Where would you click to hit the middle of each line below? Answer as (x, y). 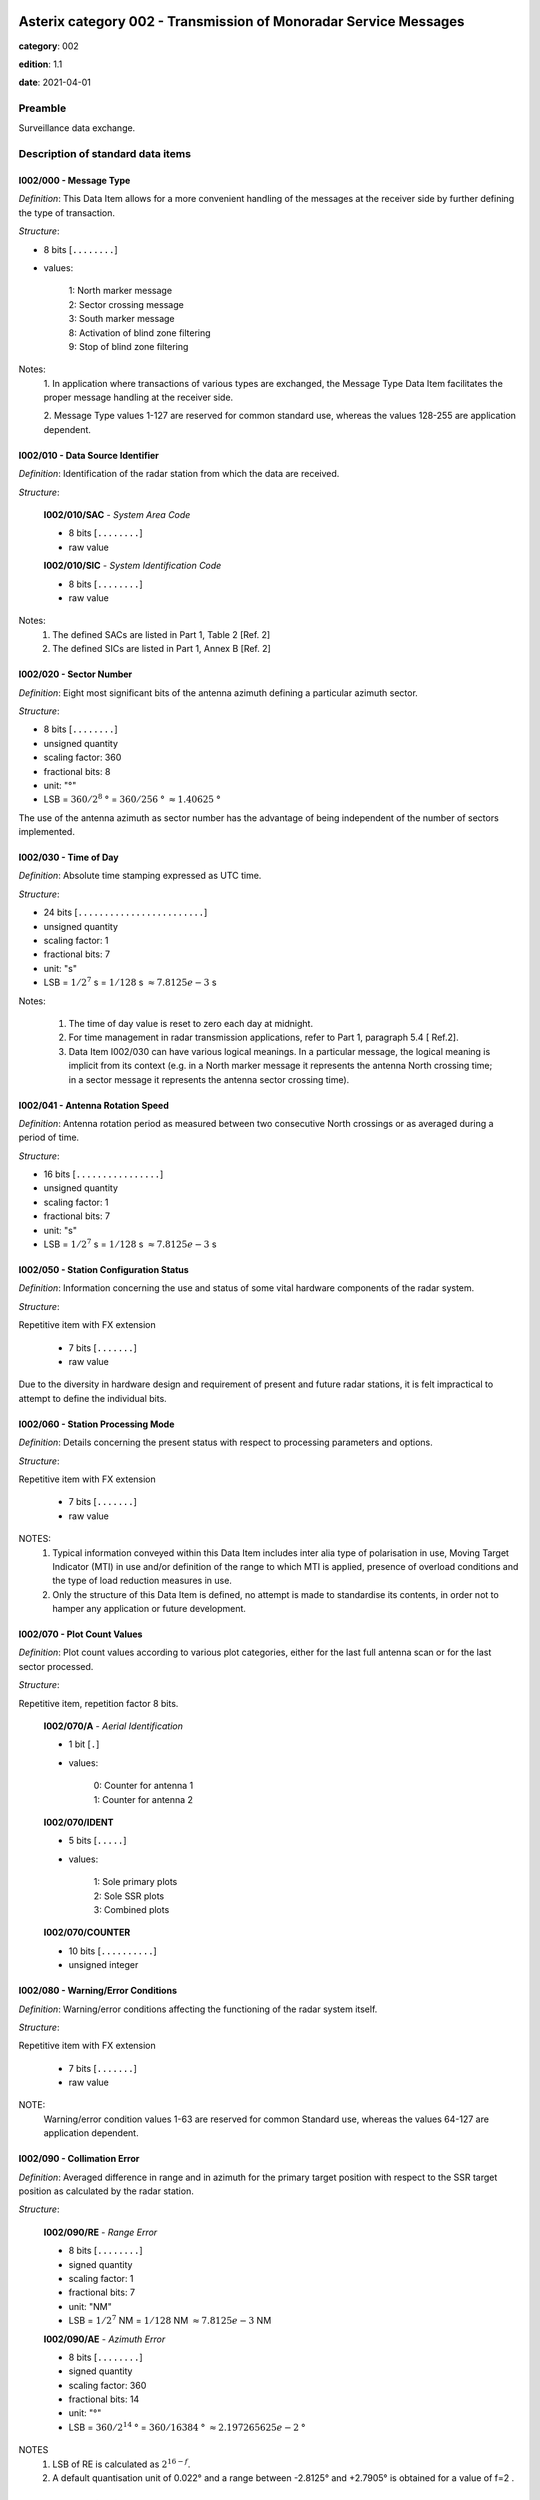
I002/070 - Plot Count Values (80, 1634)
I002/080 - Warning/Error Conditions (98, 1991)
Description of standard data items (105, 154)
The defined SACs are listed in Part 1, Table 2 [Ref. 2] (161, 634)
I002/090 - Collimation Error (79, 2159)
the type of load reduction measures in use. (142, 1581)
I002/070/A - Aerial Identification (113, 1726)
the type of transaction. (66, 212)
